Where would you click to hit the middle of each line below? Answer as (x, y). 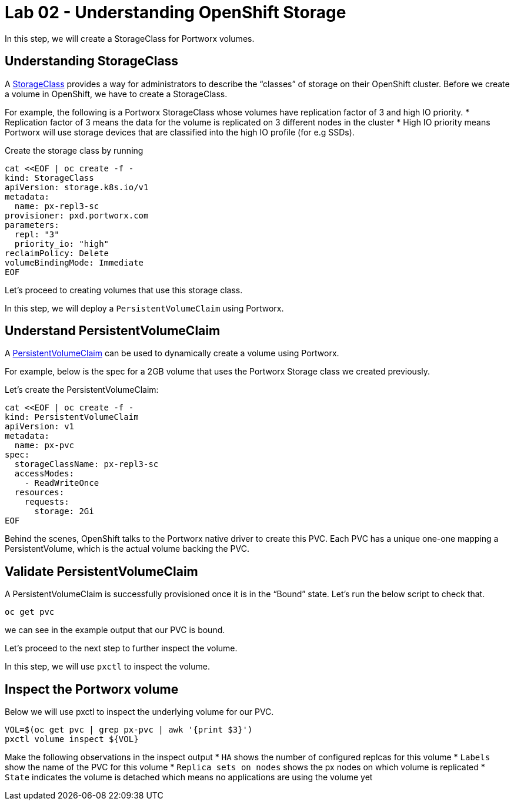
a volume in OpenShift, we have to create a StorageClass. (116, 94)
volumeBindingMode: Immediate (74, 262)
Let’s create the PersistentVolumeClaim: (82, 390)
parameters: (32, 225)
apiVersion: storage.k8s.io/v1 (77, 187)
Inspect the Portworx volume (92, 689)
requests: (47, 502)
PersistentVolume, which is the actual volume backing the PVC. (127, 549)
